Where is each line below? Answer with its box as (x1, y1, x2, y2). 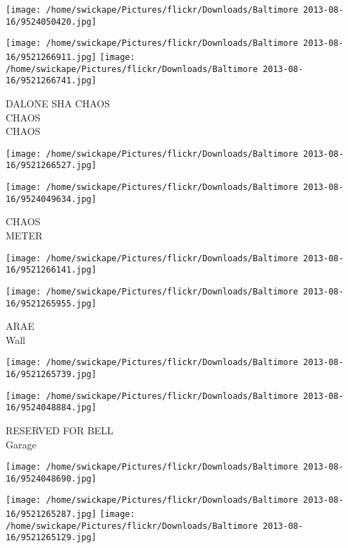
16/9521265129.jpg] (6, 532, 97, 543)
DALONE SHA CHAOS (6, 95, 110, 110)
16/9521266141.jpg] (6, 265, 97, 275)
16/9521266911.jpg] (6, 52, 97, 62)
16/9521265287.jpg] (6, 509, 97, 520)
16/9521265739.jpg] (6, 369, 97, 379)
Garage (6, 436, 37, 451)
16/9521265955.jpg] (6, 298, 97, 309)
